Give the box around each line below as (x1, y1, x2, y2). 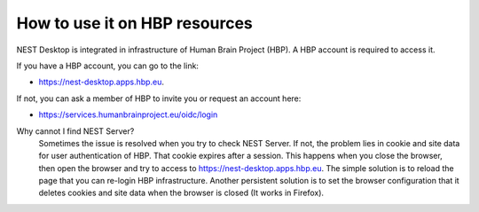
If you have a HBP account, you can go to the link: (16, 60, 200, 71)
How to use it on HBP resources (16, 13, 253, 33)
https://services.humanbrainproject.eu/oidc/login (38, 109, 218, 120)
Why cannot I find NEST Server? (16, 125, 135, 137)
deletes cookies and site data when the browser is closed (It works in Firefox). (38, 187, 324, 199)
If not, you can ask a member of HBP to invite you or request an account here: (16, 93, 302, 104)
